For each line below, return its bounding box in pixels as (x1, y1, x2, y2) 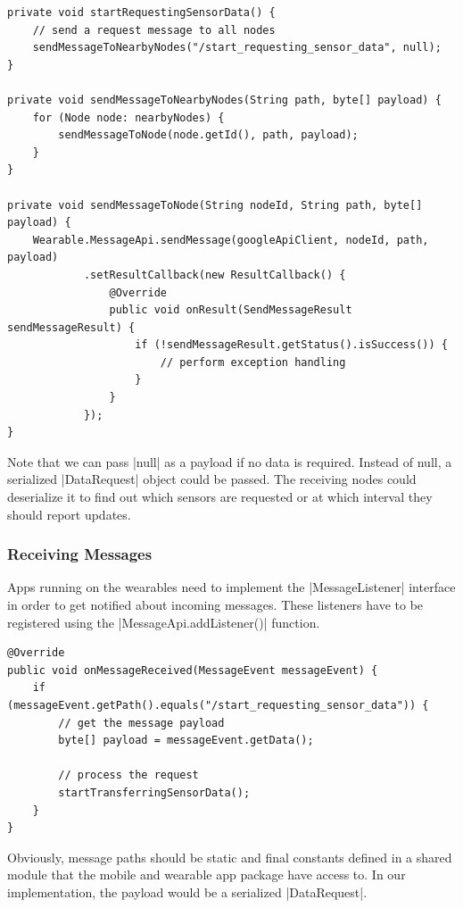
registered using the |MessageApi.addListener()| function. (7, 612, 320, 631)
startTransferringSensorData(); (58, 786, 251, 799)
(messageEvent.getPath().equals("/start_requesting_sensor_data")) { (7, 699, 429, 712)
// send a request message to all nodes (32, 23, 276, 37)
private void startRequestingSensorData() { (7, 6, 276, 19)
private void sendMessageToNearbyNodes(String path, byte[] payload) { (7, 93, 442, 106)
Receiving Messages (7, 543, 153, 565)
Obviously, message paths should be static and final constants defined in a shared (7, 847, 452, 866)
